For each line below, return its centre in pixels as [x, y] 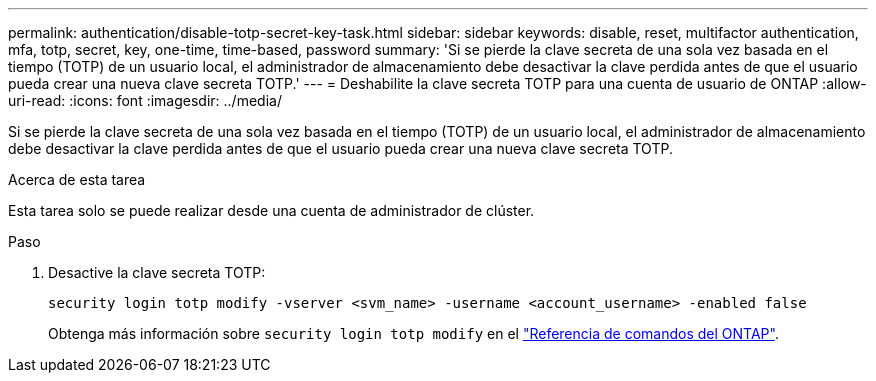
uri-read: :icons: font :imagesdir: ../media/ [145, 100]
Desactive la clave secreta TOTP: [157, 272]
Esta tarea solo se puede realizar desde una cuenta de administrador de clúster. [271, 210]
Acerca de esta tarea [77, 179]
